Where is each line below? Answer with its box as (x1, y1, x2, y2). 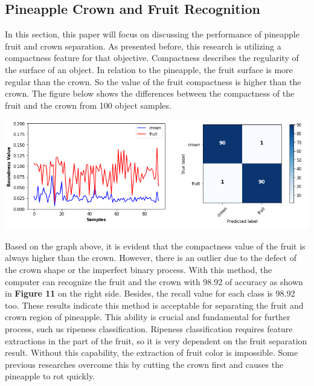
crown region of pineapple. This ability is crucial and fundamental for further (5, 310, 290, 323)
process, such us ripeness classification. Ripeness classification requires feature (5, 322, 293, 335)
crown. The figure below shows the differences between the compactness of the (5, 87, 295, 100)
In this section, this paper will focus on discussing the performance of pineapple (5, 28, 300, 40)
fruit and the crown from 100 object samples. (5, 98, 171, 111)
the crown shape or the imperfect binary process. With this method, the (5, 263, 272, 275)
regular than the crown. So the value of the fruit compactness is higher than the (5, 75, 301, 88)
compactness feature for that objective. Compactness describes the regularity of (5, 51, 299, 64)
